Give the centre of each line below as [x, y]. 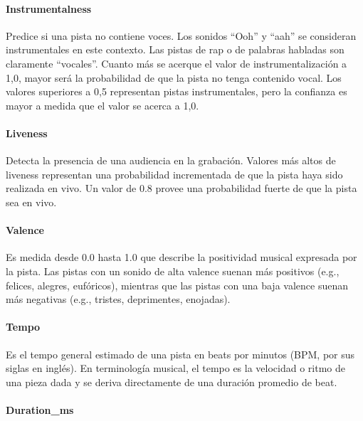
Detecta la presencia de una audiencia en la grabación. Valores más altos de [171, 160]
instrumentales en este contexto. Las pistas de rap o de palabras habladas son [175, 49]
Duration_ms [40, 409]
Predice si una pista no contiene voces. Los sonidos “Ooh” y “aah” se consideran [181, 35]
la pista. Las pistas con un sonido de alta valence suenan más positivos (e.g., [173, 271]
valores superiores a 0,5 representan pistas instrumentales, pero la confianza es [177, 91]
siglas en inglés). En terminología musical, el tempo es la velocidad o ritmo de [176, 368]
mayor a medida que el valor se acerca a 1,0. [102, 105]
